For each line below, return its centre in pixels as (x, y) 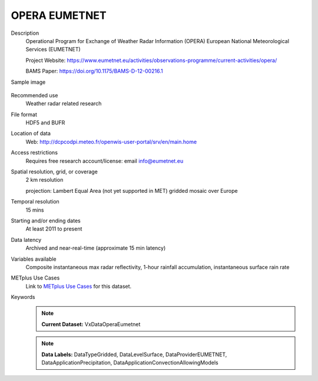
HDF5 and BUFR (45, 123)
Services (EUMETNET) (53, 50)
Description (25, 33)
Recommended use (34, 95)
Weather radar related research (64, 104)
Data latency (26, 239)
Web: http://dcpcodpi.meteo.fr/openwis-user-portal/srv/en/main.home (111, 142)
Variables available (34, 259)
